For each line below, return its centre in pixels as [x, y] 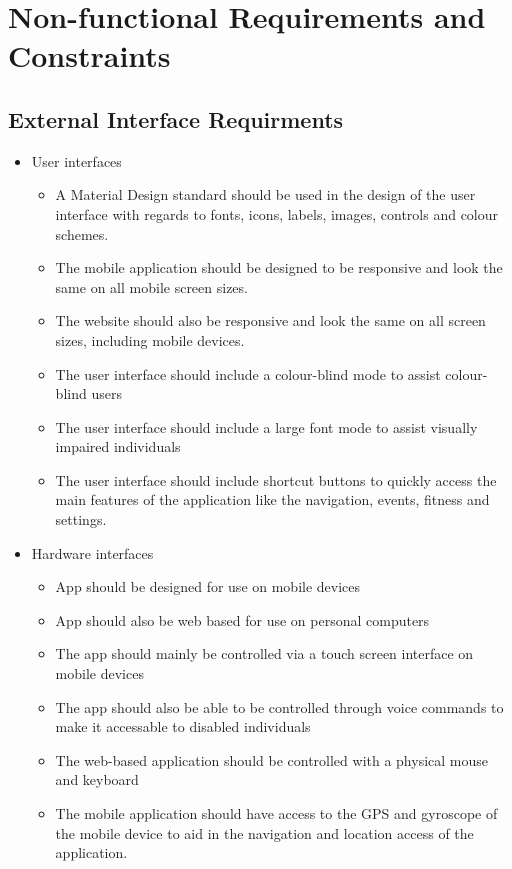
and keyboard [97, 779]
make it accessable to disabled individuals [183, 726]
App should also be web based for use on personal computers [242, 619]
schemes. [82, 233]
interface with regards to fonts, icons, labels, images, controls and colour [277, 213]
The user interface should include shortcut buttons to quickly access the [276, 479]
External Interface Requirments [176, 118]
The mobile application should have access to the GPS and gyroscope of [276, 813]
